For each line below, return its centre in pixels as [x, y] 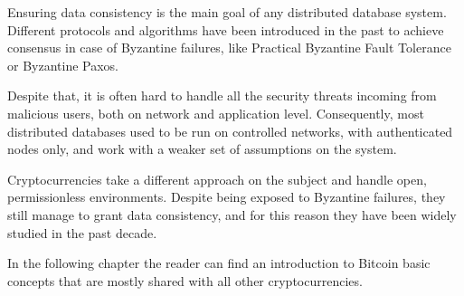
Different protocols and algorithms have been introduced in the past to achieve [226, 29]
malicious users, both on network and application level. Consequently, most [216, 113]
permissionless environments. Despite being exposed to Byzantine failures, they [227, 197]
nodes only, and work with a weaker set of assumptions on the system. [202, 149]
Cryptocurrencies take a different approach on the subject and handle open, [217, 179]
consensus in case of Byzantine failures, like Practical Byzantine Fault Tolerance [229, 48]
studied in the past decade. [82, 232]
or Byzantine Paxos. [63, 65]
